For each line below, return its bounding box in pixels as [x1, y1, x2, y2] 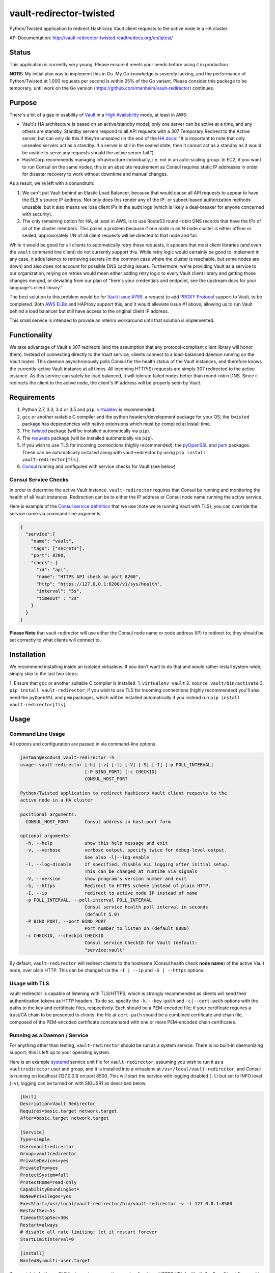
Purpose [9, 98, 37, 107]
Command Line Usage [9, 730, 66, 737]
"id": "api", [36, 567, 69, 572]
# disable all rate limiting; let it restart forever [20, 1229, 157, 1235]
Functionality [9, 331, 52, 340]
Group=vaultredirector [20, 1151, 77, 1156]
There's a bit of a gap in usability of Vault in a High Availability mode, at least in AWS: [9, 112, 188, 118]
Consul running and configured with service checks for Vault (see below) [22, 463, 176, 469]
